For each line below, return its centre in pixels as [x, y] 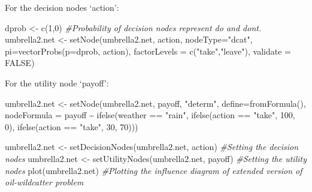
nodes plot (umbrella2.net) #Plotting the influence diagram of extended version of [154, 170]
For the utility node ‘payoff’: [57, 82]
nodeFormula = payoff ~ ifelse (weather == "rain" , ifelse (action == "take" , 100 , [150, 115]
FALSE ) [20, 63]
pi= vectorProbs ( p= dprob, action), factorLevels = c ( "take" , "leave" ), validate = [148, 51]
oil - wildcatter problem [44, 182]
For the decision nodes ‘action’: [62, 7]
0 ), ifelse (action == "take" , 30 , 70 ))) [72, 126]
